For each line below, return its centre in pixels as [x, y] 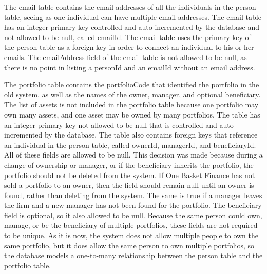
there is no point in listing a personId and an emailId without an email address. [130, 67]
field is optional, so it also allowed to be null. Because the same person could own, [133, 215]
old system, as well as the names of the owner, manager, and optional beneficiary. [132, 94]
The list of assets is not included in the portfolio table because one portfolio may [131, 104]
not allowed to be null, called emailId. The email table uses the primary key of [128, 37]
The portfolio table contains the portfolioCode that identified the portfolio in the [132, 84]
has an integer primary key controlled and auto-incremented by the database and [132, 27]
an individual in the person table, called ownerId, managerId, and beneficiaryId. [130, 144]
